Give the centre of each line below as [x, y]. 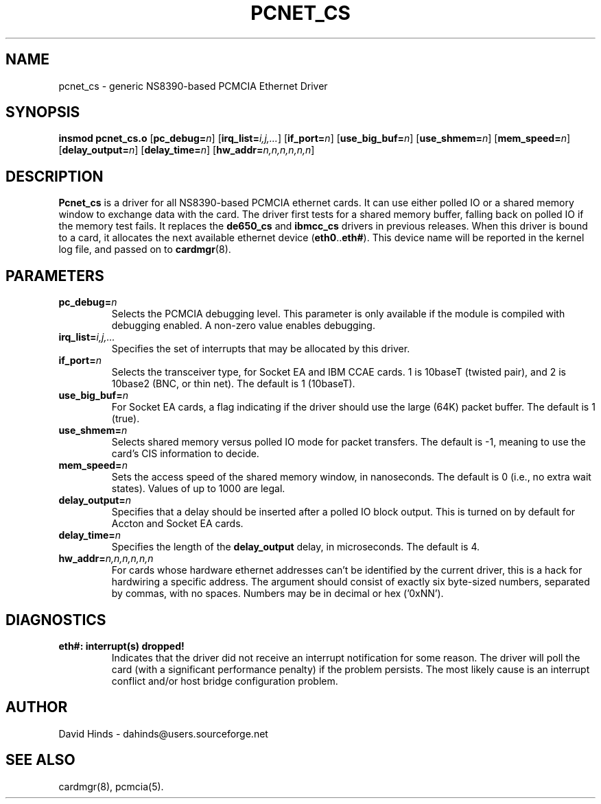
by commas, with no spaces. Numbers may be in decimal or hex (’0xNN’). [278, 594]
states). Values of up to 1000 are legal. [198, 489]
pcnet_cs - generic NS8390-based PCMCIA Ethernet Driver [193, 86]
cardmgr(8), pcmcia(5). [111, 786]
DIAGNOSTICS [56, 620]
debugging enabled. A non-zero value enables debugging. [243, 326]
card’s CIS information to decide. [185, 454]
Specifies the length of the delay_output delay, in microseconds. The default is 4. [296, 547]
